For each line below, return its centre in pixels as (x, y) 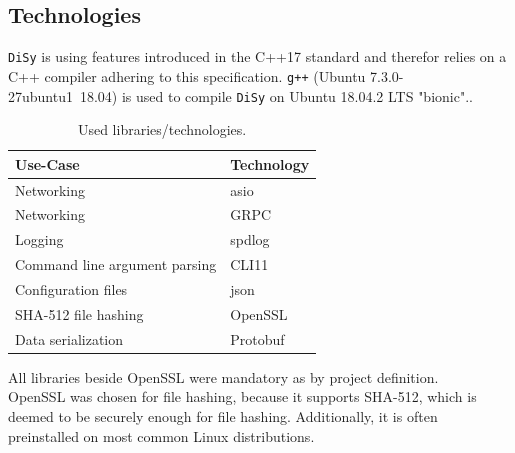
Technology (270, 163)
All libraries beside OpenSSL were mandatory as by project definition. (223, 376)
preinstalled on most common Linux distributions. (161, 435)
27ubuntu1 (40, 95)
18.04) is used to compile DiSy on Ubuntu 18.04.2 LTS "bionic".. (276, 95)
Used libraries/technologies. (162, 129)
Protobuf (257, 338)
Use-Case (47, 163)
